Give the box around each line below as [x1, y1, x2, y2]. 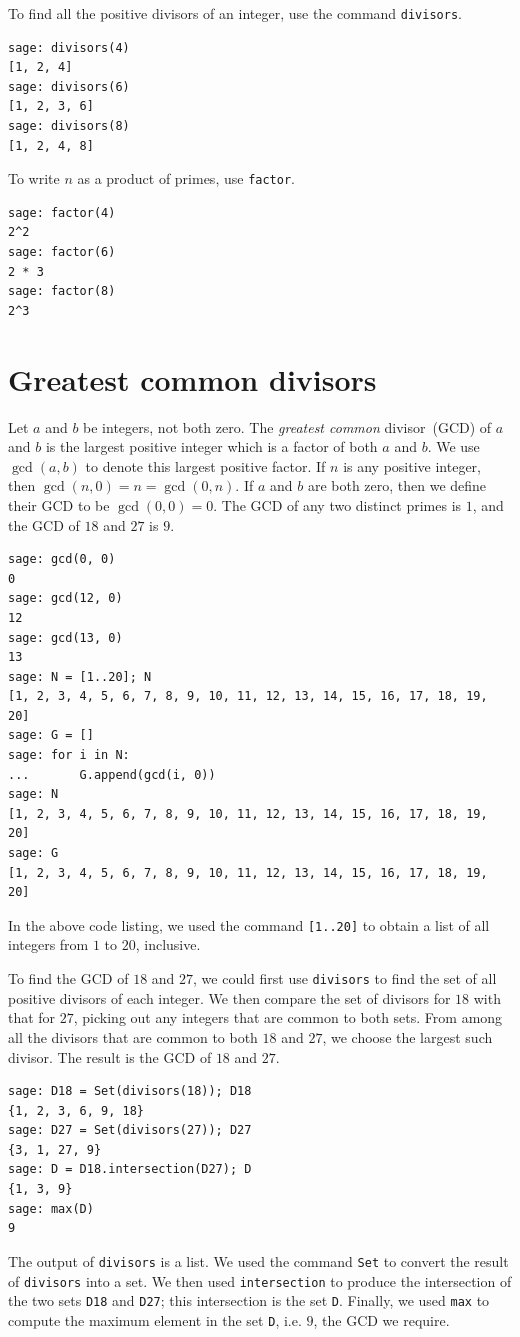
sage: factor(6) [8, 245, 116, 260]
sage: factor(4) [8, 205, 116, 220]
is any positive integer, [343, 455, 481, 476]
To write [8, 168, 60, 189]
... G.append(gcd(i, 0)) [8, 767, 216, 782]
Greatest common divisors [8, 358, 377, 399]
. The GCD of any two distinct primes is [213, 494, 462, 515]
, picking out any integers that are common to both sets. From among [73, 1007, 503, 1028]
